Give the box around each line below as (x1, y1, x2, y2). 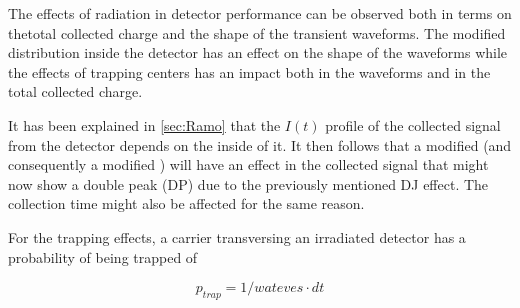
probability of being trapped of (8, 246, 198, 267)
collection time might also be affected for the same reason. (8, 193, 365, 214)
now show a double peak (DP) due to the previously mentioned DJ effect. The (8, 173, 489, 194)
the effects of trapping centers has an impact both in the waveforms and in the (8, 61, 491, 82)
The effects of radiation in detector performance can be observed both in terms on (8, 3, 512, 23)
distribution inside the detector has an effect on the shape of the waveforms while (8, 42, 508, 63)
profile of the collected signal (325, 114, 501, 135)
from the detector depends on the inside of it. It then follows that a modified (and (8, 134, 512, 155)
